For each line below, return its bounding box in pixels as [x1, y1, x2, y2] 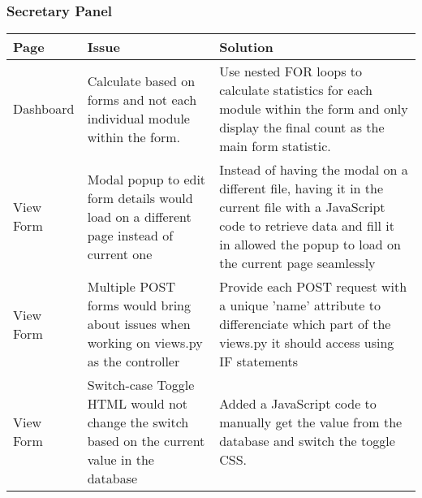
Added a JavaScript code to [219, 394, 377, 414]
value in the [87, 450, 154, 470]
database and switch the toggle [219, 431, 395, 451]
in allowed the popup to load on [219, 235, 401, 254]
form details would [87, 188, 193, 207]
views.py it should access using [219, 333, 394, 353]
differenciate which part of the [219, 314, 391, 334]
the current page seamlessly [219, 253, 376, 273]
